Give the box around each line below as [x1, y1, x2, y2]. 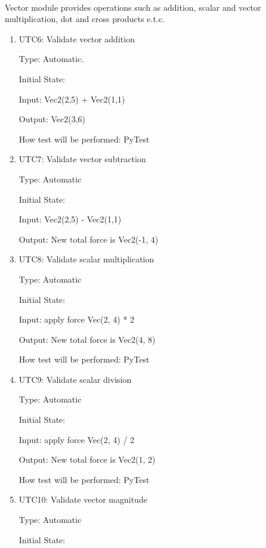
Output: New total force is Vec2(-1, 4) [18, 233, 159, 245]
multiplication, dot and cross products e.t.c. [5, 13, 165, 25]
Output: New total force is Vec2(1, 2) [18, 453, 156, 466]
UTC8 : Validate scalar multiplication [18, 253, 154, 265]
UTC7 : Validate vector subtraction [18, 153, 146, 165]
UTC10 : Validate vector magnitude [18, 493, 147, 506]
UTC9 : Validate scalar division [18, 373, 132, 385]
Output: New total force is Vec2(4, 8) [18, 333, 156, 345]
